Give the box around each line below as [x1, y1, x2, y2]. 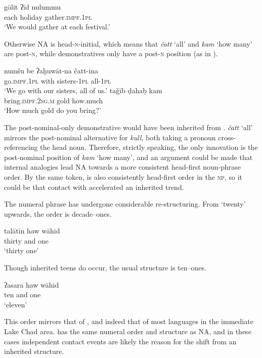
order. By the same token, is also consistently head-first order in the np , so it [4, 171, 242, 182]
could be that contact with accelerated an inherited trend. [4, 181, 184, 192]
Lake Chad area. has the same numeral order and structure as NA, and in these [4, 326, 251, 337]
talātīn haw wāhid [4, 225, 60, 236]
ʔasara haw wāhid [4, 279, 59, 290]
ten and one [4, 289, 41, 300]
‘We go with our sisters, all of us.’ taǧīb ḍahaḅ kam [4, 85, 162, 96]
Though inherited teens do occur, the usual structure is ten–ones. [4, 262, 206, 273]
